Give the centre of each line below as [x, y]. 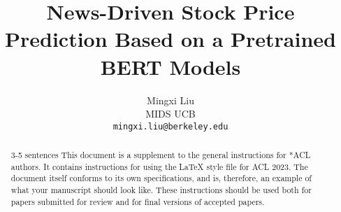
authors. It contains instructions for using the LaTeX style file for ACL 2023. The [159, 166]
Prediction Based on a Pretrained [170, 39]
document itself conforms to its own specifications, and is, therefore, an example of [161, 178]
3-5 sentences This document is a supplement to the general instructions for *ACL [161, 155]
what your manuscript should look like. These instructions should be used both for [161, 190]
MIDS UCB [170, 114]
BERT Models [170, 66]
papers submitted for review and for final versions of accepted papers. [138, 201]
